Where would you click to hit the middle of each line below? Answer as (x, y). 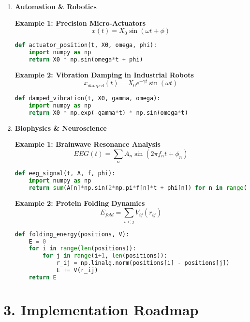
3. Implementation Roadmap (101, 309)
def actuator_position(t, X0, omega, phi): (86, 45)
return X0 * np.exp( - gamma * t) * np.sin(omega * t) (108, 113)
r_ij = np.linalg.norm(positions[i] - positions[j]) (143, 263)
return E (43, 277)
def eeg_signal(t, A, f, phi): (65, 174)
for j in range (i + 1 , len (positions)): (105, 256)
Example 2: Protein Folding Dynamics (80, 203)
